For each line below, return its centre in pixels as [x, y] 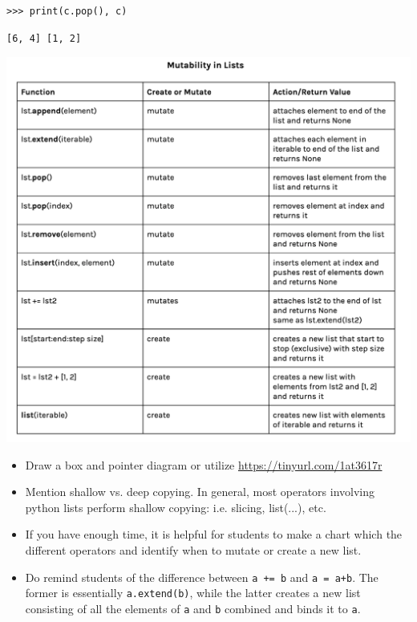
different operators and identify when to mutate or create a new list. [193, 550]
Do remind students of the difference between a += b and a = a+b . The [202, 577]
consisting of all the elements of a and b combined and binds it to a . [193, 608]
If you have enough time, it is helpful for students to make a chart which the [214, 534]
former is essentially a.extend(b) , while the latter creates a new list [193, 593]
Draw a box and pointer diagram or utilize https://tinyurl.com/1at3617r [204, 464]
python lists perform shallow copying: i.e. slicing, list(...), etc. [176, 507]
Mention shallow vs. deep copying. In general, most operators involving [200, 492]
